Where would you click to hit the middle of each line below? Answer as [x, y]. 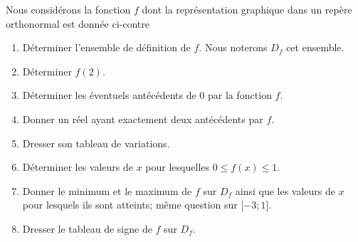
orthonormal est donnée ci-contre [78, 23]
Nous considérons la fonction [68, 9]
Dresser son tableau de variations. [96, 143]
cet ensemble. [315, 47]
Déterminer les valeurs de [78, 167]
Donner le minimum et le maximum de [107, 190]
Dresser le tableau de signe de [87, 228]
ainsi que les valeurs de [285, 190]
